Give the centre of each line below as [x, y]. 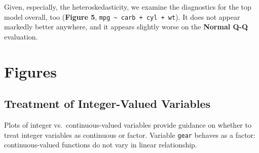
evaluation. [21, 36]
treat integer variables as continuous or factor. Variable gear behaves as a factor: [130, 135]
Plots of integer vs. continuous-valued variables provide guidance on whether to [128, 125]
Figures [30, 71]
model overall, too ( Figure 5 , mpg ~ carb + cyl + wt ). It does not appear [122, 16]
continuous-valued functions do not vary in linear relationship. [101, 145]
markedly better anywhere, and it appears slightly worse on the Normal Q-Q [126, 27]
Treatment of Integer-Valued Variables [107, 104]
